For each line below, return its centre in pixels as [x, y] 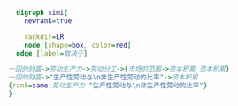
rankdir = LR [44, 37]
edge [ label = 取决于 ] [52, 53]
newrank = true [48, 21]
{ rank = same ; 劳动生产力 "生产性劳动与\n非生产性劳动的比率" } [108, 86]
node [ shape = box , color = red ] [78, 45]
